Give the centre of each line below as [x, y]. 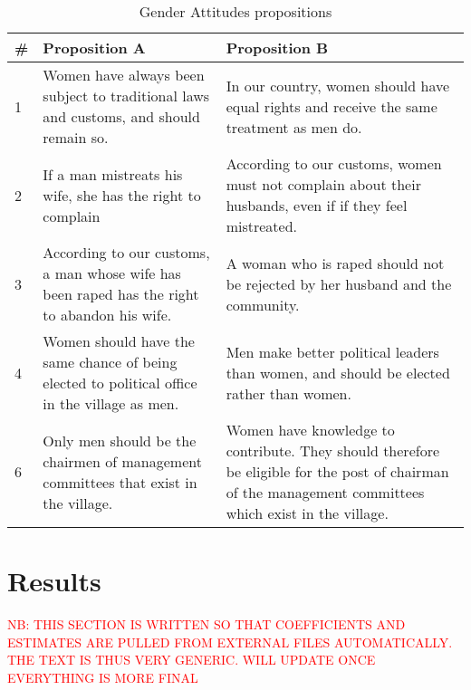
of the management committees [325, 492]
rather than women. [288, 393]
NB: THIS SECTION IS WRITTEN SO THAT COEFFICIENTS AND [207, 624]
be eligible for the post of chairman [337, 471]
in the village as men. [111, 403]
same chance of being [110, 362]
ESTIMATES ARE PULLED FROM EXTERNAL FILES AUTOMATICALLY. [230, 642]
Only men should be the [120, 440]
